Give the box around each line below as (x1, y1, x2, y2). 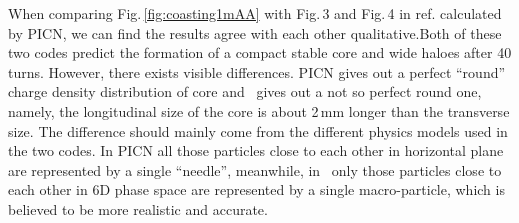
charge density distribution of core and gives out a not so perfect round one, (8, 81, 482, 102)
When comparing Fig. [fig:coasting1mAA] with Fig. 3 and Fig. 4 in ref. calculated (8, 3, 502, 23)
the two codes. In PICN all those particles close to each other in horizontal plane (8, 140, 504, 161)
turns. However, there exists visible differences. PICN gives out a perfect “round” (8, 61, 506, 82)
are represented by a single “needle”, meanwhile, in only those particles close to (8, 159, 502, 180)
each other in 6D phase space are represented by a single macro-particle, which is (8, 179, 505, 200)
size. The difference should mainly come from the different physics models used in (8, 120, 508, 141)
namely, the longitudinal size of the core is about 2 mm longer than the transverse (8, 100, 510, 121)
